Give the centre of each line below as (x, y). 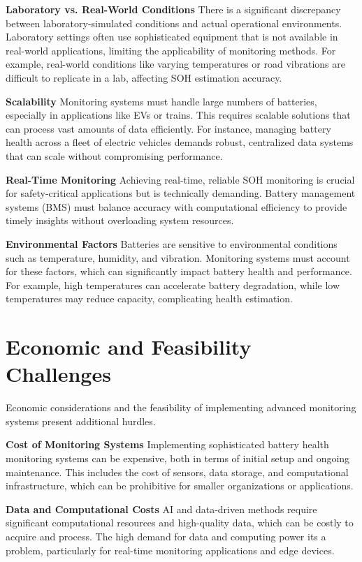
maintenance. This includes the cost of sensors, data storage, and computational (177, 472)
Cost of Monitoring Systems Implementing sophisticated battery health (167, 444)
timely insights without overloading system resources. (120, 220)
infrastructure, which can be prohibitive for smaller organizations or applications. (180, 486)
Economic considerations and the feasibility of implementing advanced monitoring (181, 407)
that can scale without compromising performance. (114, 155)
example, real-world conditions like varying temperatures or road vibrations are (175, 64)
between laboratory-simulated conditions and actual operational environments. (174, 23)
